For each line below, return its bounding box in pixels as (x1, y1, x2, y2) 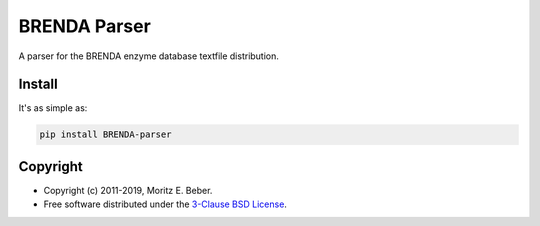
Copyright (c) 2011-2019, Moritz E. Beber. (43, 184, 213, 196)
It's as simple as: (18, 102, 88, 114)
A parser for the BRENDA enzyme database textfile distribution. (18, 50, 280, 62)
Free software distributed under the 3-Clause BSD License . (43, 198, 287, 210)
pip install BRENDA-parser (39, 129, 172, 140)
